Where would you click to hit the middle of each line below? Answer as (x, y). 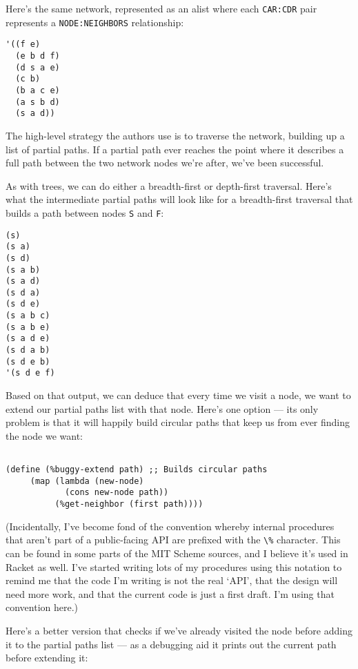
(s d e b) (28, 361)
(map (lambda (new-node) (87, 481)
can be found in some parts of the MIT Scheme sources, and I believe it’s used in (177, 553)
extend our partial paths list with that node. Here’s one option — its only (162, 408)
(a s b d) (38, 102)
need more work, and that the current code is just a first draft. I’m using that (170, 593)
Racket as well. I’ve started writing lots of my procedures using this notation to (174, 566)
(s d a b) (28, 350)
